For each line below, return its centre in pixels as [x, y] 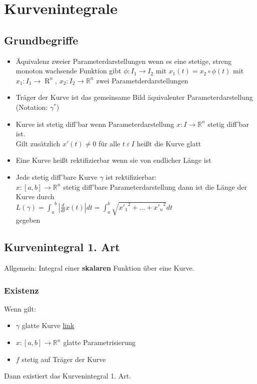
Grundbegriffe [41, 40]
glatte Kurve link [48, 325]
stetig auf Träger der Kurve [64, 359]
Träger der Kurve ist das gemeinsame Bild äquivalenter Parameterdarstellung [134, 97]
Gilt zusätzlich [38, 143]
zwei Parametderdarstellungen [142, 80]
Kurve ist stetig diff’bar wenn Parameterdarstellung [95, 124]
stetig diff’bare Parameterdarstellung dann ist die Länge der [155, 187]
